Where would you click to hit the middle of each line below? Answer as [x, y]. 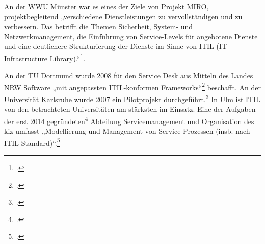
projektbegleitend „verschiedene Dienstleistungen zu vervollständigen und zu [123, 16]
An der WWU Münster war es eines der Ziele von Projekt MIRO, [107, 6]
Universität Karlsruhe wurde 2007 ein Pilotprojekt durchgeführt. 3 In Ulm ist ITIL [132, 98]
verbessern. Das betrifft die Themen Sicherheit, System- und [99, 26]
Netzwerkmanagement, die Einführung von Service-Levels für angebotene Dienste [131, 36]
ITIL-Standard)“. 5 [32, 142]
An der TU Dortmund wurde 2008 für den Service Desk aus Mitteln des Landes [129, 75]
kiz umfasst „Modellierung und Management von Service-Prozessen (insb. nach [127, 131]
